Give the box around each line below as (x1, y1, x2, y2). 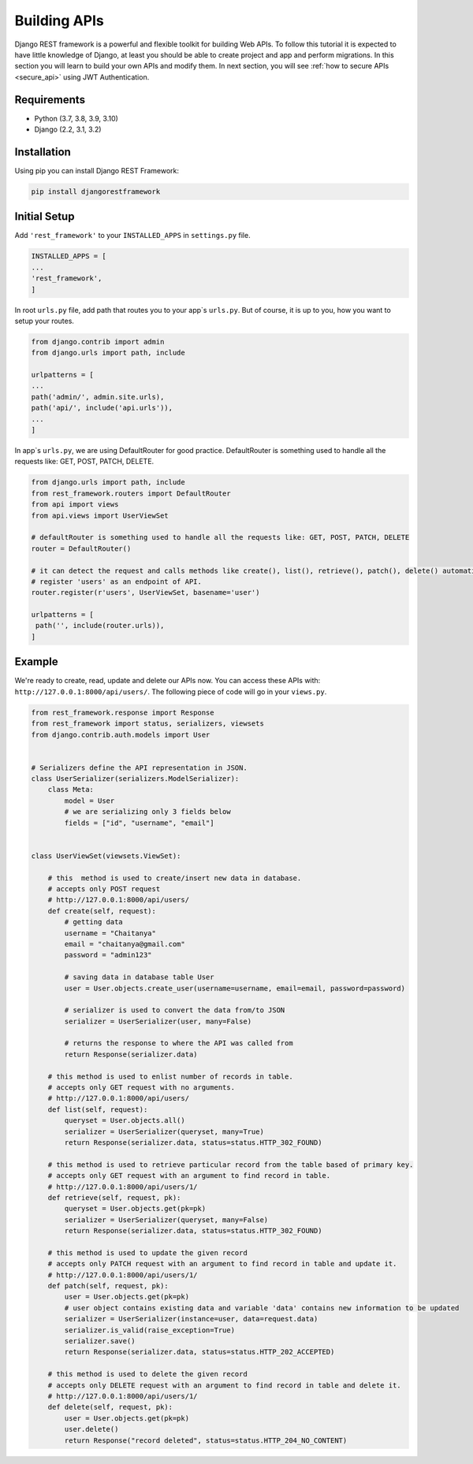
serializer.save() (64, 1336, 136, 1346)
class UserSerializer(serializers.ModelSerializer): (31, 775, 240, 783)
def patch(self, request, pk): (47, 1281, 169, 1291)
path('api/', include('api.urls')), (31, 403, 173, 413)
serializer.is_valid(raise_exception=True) (64, 1325, 236, 1335)
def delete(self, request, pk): (47, 1403, 173, 1412)
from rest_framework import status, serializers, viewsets (31, 719, 264, 728)
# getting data (64, 918, 124, 927)
